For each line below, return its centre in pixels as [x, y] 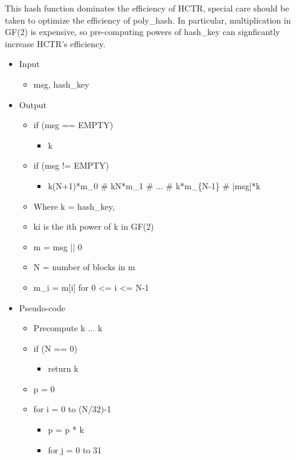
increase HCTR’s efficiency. [55, 43]
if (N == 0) [55, 348]
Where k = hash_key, [74, 206]
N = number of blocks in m [84, 267]
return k [63, 368]
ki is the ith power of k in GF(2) [94, 226]
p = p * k [66, 429]
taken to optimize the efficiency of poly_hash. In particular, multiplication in [148, 20]
